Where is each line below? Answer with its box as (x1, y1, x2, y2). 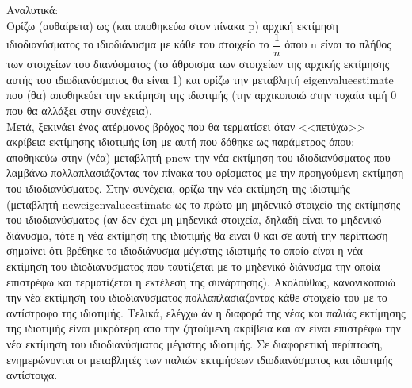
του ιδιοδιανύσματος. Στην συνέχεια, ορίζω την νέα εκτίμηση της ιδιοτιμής (6, 180, 350, 196)
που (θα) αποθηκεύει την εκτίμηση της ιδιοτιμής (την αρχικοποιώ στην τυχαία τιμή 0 (6, 86, 397, 103)
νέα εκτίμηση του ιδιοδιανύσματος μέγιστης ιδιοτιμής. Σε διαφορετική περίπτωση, (6, 335, 383, 352)
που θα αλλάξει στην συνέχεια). (6, 102, 152, 119)
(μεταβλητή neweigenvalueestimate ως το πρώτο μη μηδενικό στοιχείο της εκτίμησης (6, 195, 401, 212)
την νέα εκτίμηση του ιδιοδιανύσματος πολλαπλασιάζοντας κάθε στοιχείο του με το (6, 289, 387, 305)
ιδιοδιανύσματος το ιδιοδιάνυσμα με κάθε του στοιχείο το (6, 36, 269, 52)
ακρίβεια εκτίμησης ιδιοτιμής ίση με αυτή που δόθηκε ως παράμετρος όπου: (6, 133, 355, 150)
